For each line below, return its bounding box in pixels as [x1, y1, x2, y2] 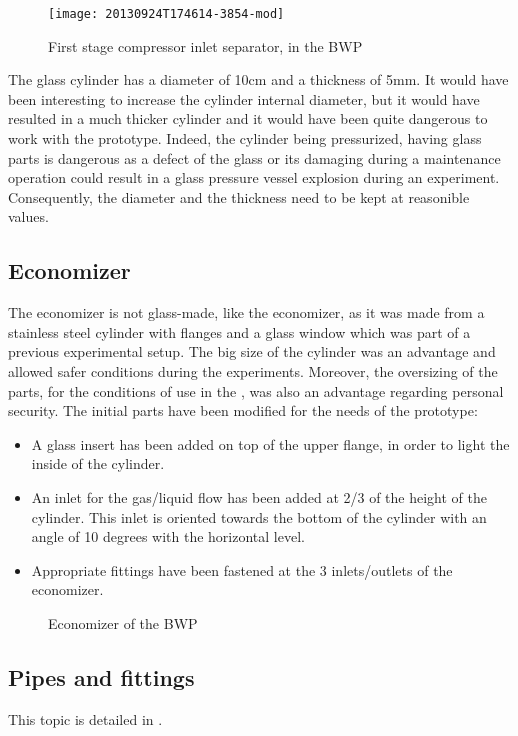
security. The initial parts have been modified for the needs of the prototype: [8, 400, 478, 421]
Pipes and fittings [8, 661, 195, 692]
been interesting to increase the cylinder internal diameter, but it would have [8, 88, 480, 109]
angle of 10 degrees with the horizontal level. [31, 526, 305, 547]
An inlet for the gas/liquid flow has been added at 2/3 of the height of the [31, 486, 488, 507]
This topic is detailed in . [8, 708, 163, 729]
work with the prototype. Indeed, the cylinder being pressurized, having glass [8, 128, 482, 149]
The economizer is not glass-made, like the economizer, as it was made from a [8, 302, 485, 323]
